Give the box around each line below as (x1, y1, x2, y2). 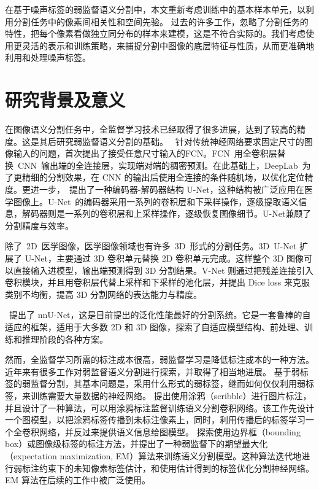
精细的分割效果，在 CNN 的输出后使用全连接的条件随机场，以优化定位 (21, 171, 305, 184)
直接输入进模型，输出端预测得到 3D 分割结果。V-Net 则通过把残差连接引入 (13, 263, 314, 276)
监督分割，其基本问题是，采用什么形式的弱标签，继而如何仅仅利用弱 (30, 377, 306, 390)
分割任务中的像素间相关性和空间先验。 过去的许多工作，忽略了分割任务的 (13, 15, 309, 28)
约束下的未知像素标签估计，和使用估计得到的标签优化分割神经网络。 (39, 461, 314, 474)
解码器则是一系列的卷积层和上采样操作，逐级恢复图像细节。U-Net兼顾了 (21, 207, 312, 220)
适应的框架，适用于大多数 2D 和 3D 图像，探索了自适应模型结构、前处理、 (5, 321, 305, 333)
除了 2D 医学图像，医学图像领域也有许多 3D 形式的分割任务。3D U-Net (5, 239, 297, 252)
